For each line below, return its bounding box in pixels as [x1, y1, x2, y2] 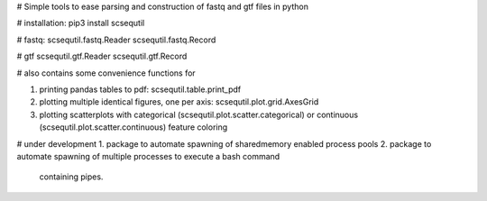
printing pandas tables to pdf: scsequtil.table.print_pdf [39, 84, 242, 95]
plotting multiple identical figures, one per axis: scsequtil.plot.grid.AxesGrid [39, 96, 319, 107]
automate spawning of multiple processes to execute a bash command [16, 151, 280, 161]
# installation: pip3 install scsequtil [16, 18, 145, 29]
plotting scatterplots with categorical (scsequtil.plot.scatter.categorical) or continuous [39, 109, 359, 120]
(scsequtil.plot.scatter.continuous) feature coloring [39, 122, 228, 132]
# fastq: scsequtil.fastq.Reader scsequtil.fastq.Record [16, 34, 216, 45]
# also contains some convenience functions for [16, 68, 196, 78]
